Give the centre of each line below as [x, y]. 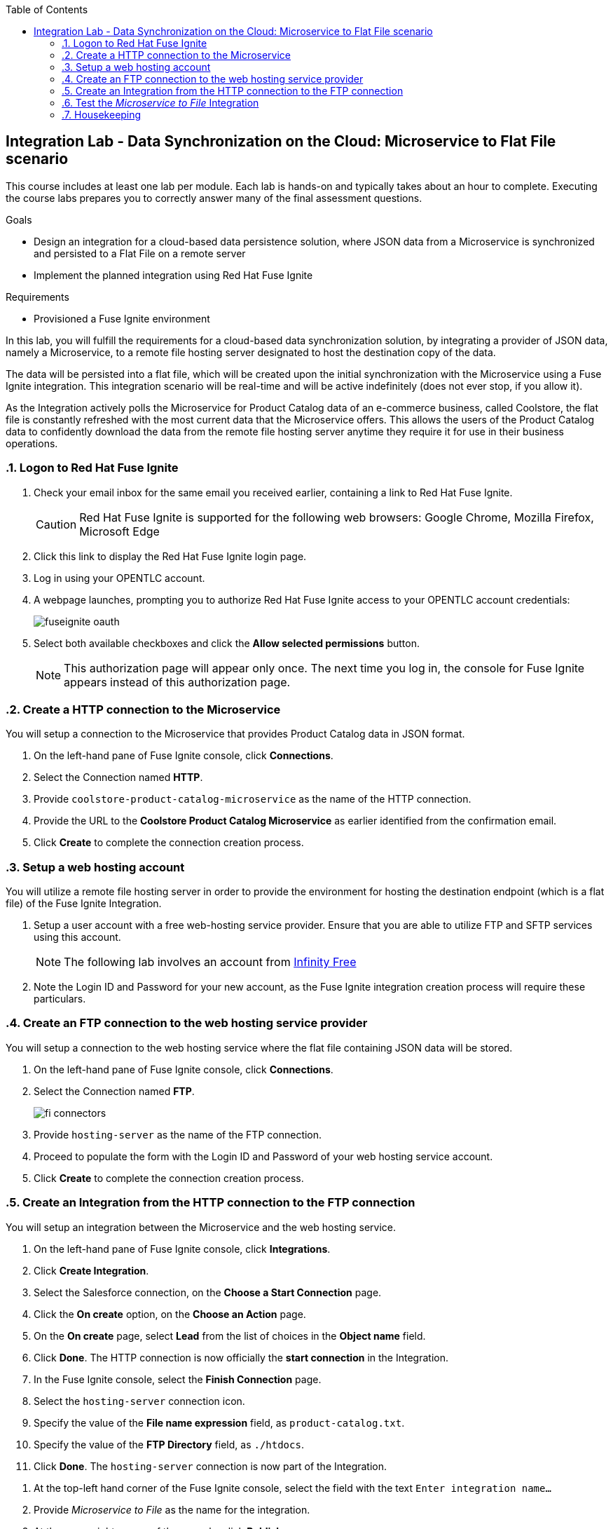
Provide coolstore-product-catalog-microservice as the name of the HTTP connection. [253, 799]
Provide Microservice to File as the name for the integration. [172, 1509]
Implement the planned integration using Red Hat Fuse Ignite [173, 275]
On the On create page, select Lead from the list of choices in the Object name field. [230, 1336]
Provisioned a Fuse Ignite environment [122, 318]
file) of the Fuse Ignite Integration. [84, 904]
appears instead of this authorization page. [177, 682]
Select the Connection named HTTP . [118, 777]
